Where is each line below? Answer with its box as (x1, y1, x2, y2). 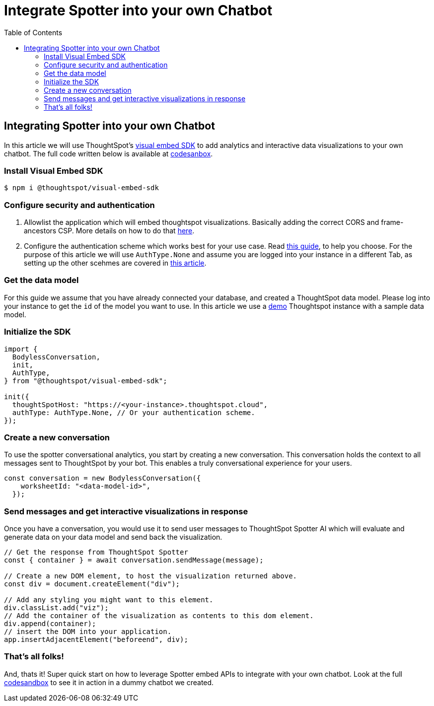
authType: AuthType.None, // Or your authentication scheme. (12, 408, 255, 417)
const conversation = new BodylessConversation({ (4, 474, 201, 483)
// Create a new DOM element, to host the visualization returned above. (4, 572, 297, 580)
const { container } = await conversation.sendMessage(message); (4, 556, 264, 565)
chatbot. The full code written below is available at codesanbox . (4, 149, 213, 158)
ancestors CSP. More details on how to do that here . (24, 226, 195, 235)
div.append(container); (4, 620, 96, 628)
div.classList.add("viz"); (4, 604, 109, 612)
